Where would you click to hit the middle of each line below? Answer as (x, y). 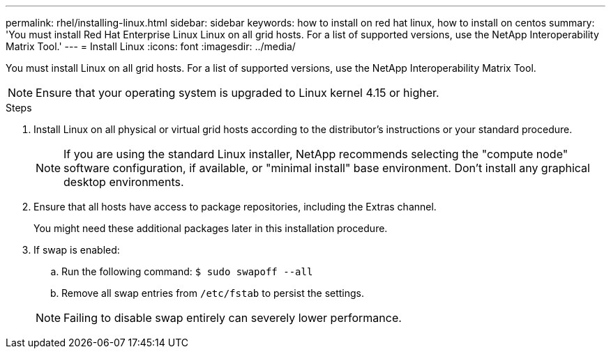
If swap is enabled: (77, 250)
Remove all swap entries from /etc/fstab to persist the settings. (213, 293)
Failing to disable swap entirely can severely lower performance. (233, 318)
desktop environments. (124, 182)
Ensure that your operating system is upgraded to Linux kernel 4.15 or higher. (237, 93)
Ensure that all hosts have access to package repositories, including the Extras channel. (235, 207)
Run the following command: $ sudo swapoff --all (187, 271)
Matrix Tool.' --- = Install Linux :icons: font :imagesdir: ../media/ (151, 46)
